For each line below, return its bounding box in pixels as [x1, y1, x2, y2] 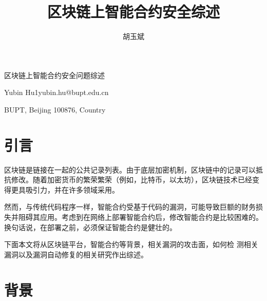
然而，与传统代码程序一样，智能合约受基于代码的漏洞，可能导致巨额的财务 [4, 201, 256, 212]
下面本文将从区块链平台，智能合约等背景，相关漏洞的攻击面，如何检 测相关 [4, 239, 258, 250]
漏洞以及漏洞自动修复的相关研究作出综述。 [4, 249, 148, 259]
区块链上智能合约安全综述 [47, 1, 220, 22]
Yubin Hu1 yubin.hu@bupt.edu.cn [4, 87, 109, 98]
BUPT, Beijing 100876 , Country [4, 104, 106, 115]
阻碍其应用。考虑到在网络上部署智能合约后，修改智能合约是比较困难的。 [18, 212, 263, 222]
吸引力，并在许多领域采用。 [25, 184, 119, 195]
